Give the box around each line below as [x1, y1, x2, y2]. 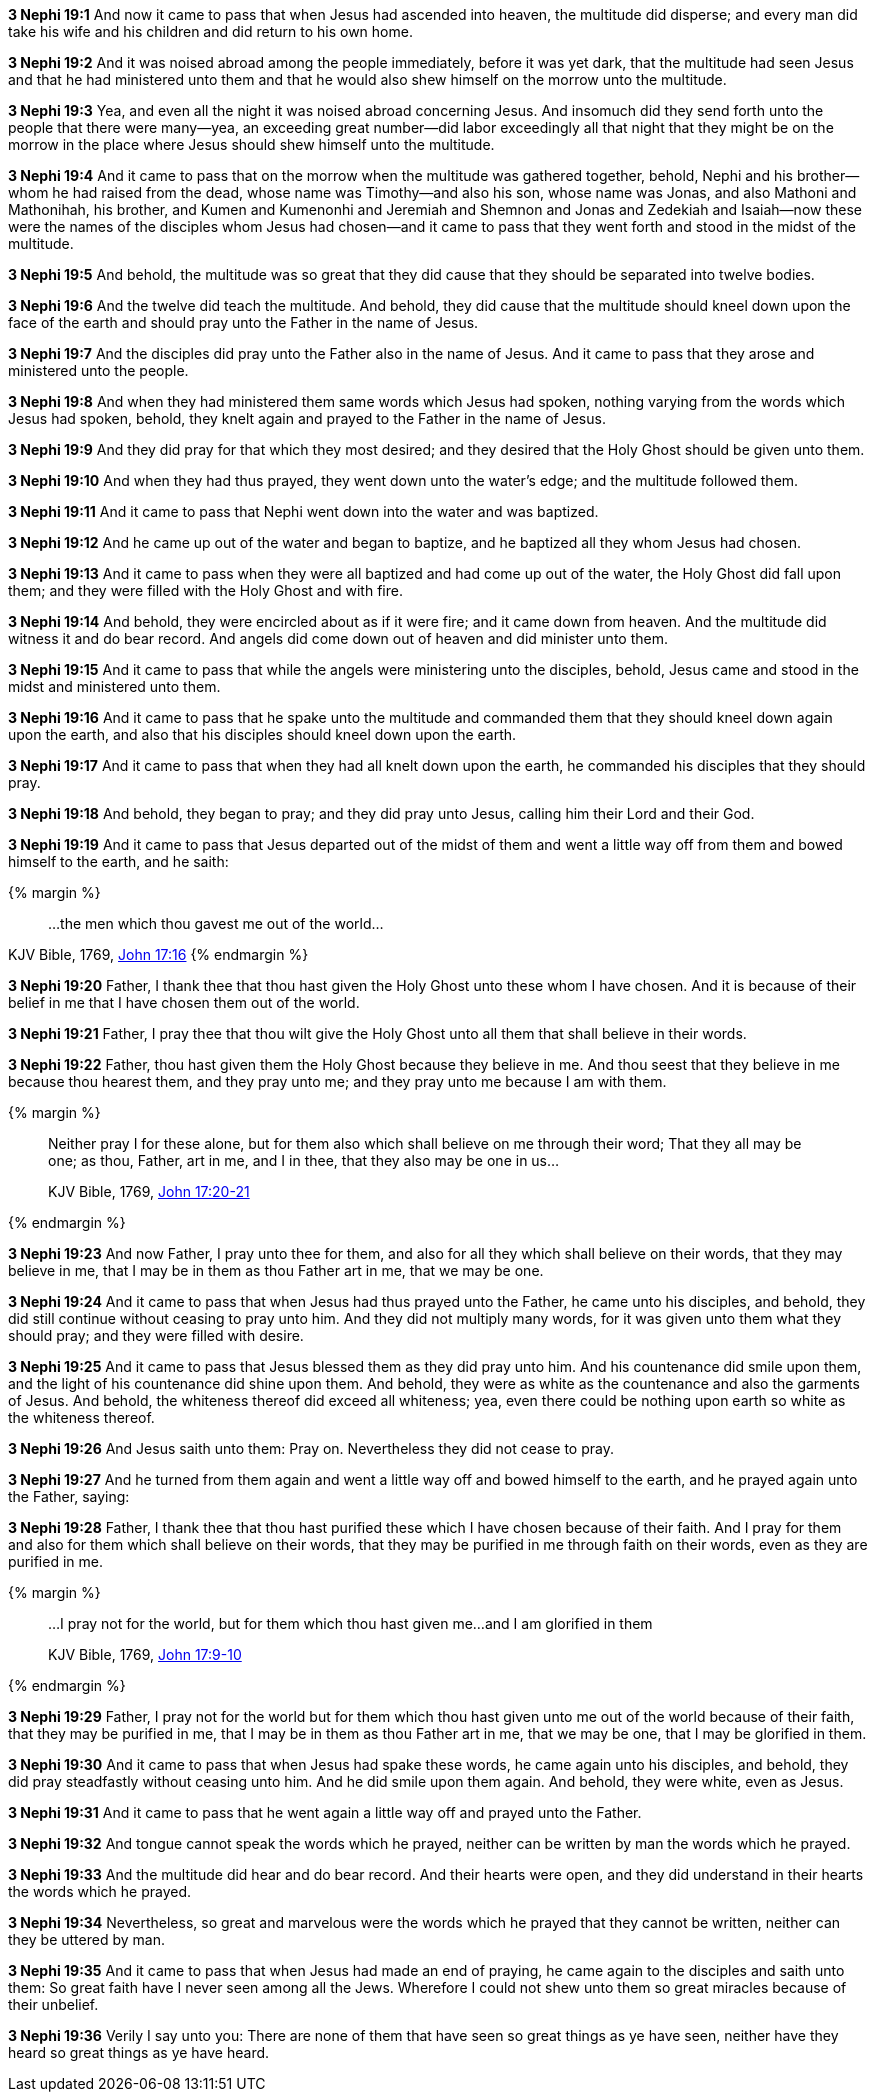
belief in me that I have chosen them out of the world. [8, 994, 360, 1011]
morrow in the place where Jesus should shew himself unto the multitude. [8, 136, 495, 153]
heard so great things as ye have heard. [8, 2044, 270, 2061]
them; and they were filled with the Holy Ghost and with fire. [8, 582, 403, 599]
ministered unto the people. [8, 362, 189, 379]
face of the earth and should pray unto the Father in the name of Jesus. [8, 314, 479, 331]
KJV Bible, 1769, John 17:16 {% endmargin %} [8, 946, 309, 963]
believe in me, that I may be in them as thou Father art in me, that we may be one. [8, 1262, 544, 1279]
